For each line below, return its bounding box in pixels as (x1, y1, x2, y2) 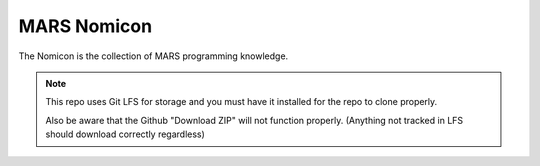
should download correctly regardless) (45, 128, 205, 140)
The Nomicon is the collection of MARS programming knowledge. (18, 50, 289, 62)
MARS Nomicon (18, 15, 153, 37)
